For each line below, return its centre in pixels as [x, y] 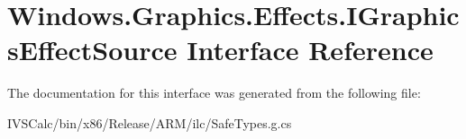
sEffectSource [92, 50]
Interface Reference [310, 50]
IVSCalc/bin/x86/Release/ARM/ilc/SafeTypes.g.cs [150, 122]
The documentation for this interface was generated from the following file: [214, 93]
